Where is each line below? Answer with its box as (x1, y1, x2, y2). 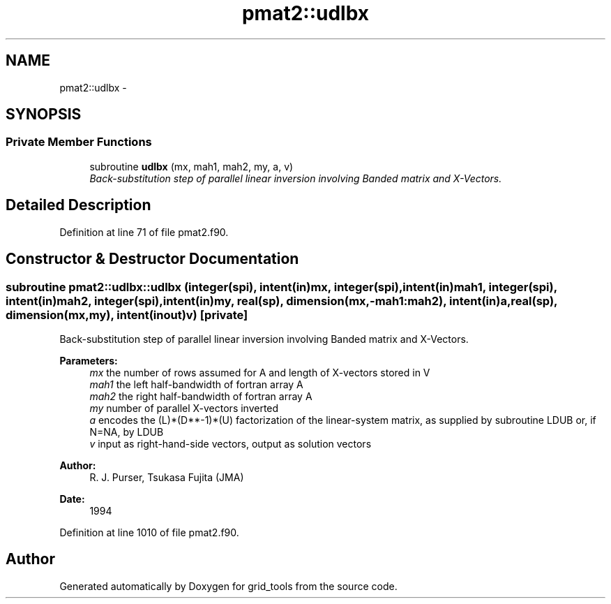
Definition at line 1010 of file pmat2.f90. (59, 526, 239, 538)
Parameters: (59, 354, 118, 367)
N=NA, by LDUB (89, 425, 164, 438)
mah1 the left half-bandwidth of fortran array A (89, 378, 303, 390)
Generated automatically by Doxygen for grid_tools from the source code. (59, 580, 398, 592)
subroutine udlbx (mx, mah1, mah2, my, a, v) (89, 160, 294, 172)
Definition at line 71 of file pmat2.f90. (59, 226, 229, 238)
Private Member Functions (6, 135, 152, 149)
